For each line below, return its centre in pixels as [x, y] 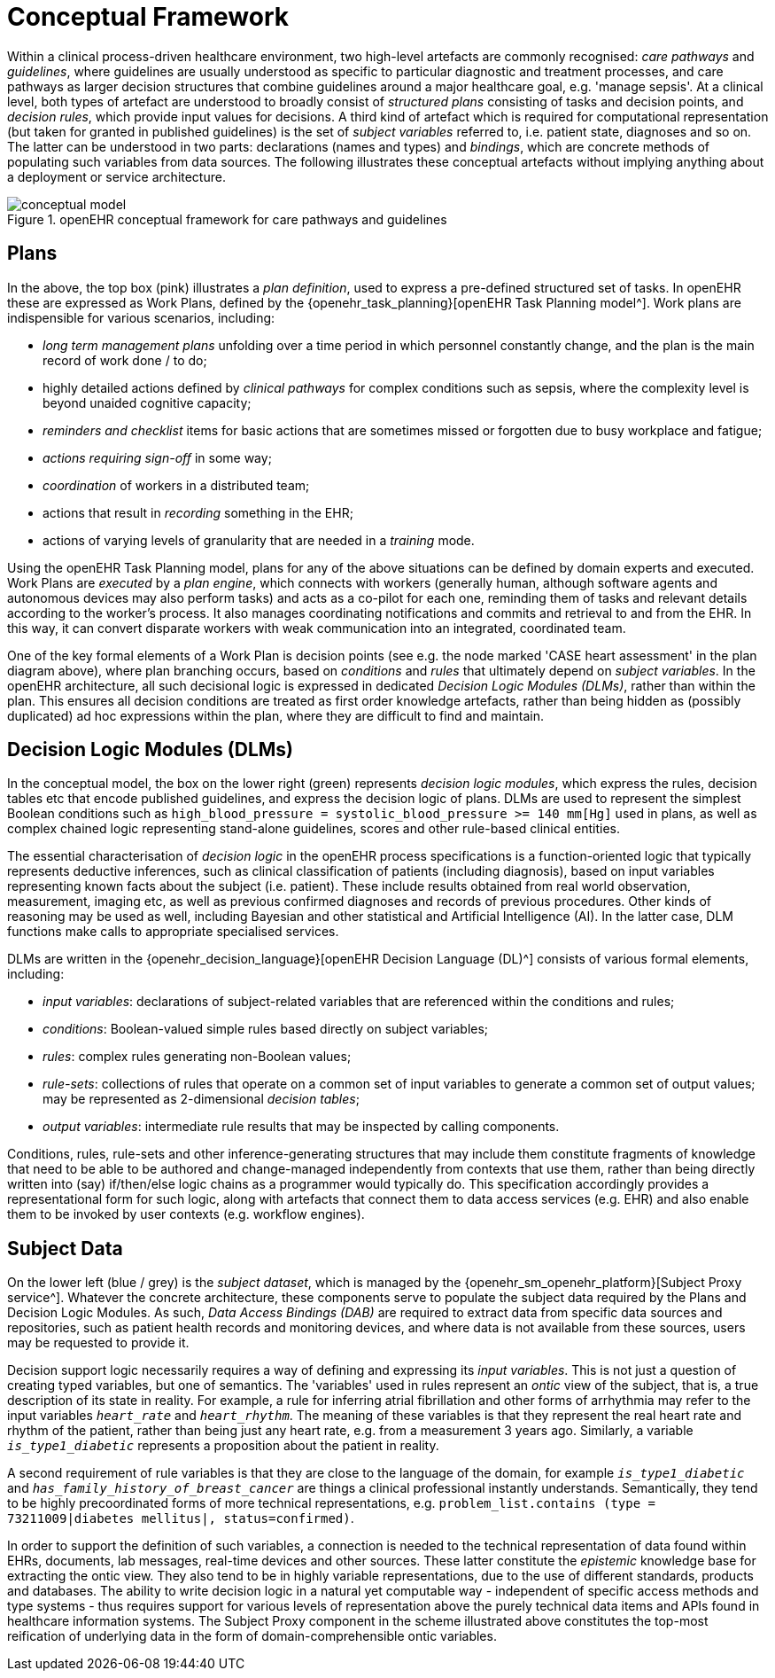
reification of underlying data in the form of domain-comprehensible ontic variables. [252, 1636]
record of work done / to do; [125, 360]
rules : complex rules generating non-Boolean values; [197, 1057]
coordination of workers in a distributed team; [176, 485]
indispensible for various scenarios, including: [141, 317]
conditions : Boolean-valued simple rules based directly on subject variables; [266, 1029]
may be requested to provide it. [98, 1343]
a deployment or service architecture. [116, 176]
